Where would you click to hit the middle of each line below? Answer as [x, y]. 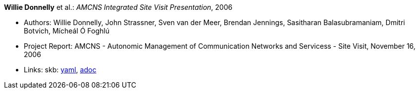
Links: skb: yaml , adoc [60, 70]
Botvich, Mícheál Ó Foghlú [67, 31]
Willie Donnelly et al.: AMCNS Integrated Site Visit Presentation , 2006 [118, 7]
